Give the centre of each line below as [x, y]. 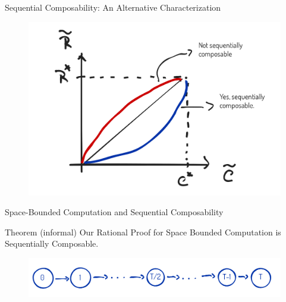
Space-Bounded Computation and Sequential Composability [114, 212]
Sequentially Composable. [52, 243]
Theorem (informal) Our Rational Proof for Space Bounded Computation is [143, 232]
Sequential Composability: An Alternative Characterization [113, 7]
